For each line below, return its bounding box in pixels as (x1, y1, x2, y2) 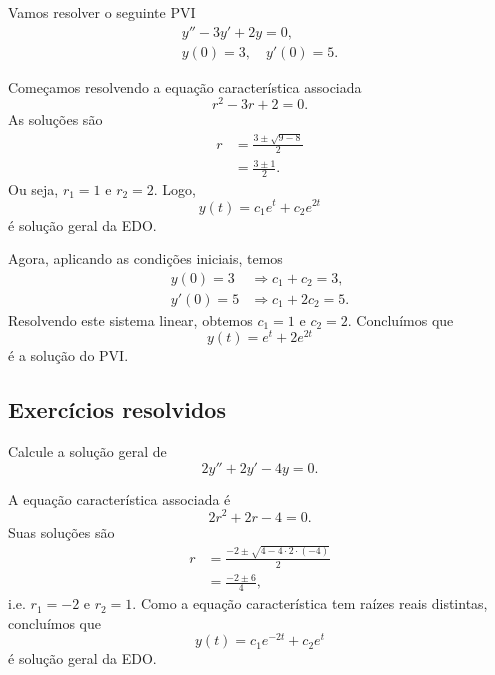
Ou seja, (8, 178, 59, 199)
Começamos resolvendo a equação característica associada (8, 76, 362, 97)
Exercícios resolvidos (8, 394, 226, 425)
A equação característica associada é (8, 488, 231, 509)
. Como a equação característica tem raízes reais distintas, (132, 593, 488, 614)
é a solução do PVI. (8, 345, 129, 366)
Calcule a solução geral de (8, 441, 167, 462)
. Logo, (153, 178, 197, 199)
